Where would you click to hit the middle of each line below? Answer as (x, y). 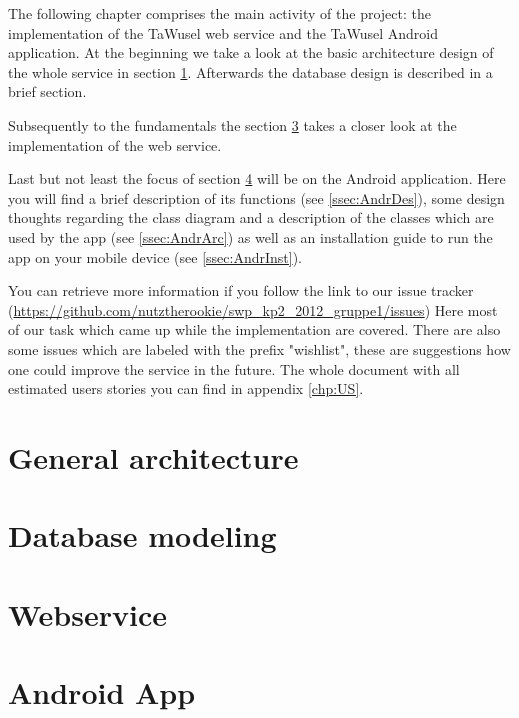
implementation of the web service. (115, 144)
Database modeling (142, 535)
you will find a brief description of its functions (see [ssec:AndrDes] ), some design (256, 197)
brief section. (47, 91)
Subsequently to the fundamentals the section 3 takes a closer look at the (232, 124)
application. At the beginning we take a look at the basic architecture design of (251, 52)
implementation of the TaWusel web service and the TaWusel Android (223, 32)
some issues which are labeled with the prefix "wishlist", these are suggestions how (259, 348)
